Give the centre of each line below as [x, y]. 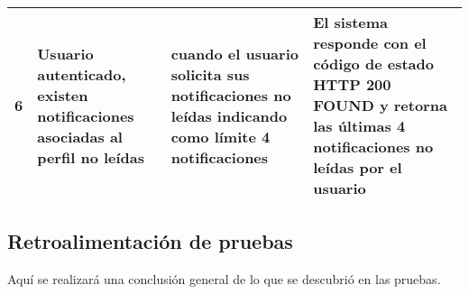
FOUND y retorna [380, 105]
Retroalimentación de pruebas [150, 241]
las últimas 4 [359, 126]
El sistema [351, 22]
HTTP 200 [352, 84]
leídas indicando [229, 115]
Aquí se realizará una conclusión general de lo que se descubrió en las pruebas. [224, 279]
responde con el [370, 43]
